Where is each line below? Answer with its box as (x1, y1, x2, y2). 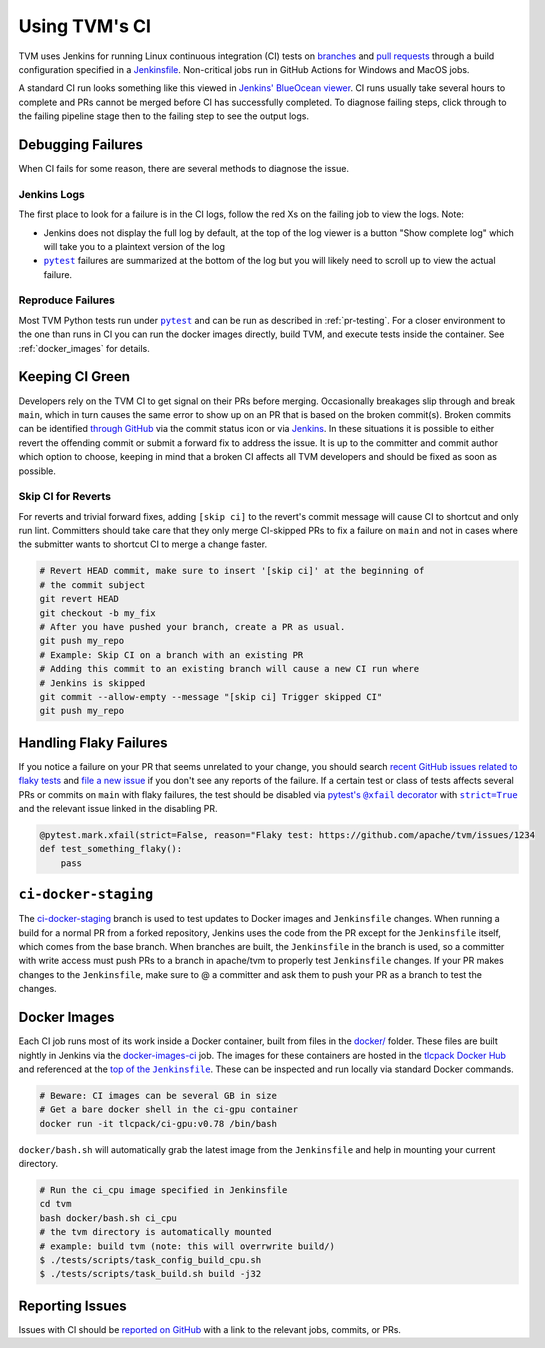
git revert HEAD (39, 593, 120, 605)
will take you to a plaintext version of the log (43, 240, 225, 252)
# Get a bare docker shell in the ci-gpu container (39, 1104, 299, 1115)
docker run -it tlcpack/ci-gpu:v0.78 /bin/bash (39, 1118, 277, 1129)
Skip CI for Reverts (18, 490, 112, 504)
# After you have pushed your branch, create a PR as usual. (39, 621, 346, 632)
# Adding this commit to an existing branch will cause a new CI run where (39, 663, 420, 675)
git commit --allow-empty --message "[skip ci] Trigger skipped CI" (39, 691, 383, 702)
